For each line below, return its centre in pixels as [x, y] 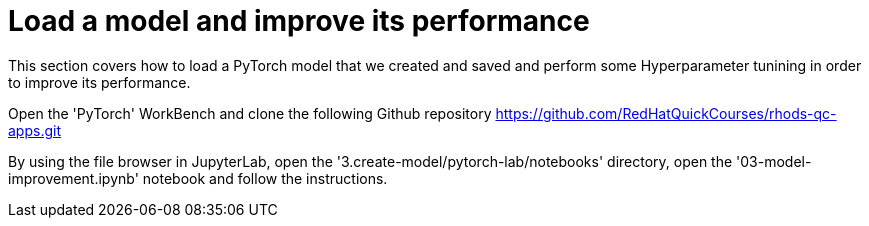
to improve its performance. [99, 82]
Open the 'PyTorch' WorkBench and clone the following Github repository [250, 113]
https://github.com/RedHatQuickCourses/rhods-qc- [666, 113]
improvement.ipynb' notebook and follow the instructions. [198, 178]
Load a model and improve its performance [299, 21]
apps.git [34, 130]
